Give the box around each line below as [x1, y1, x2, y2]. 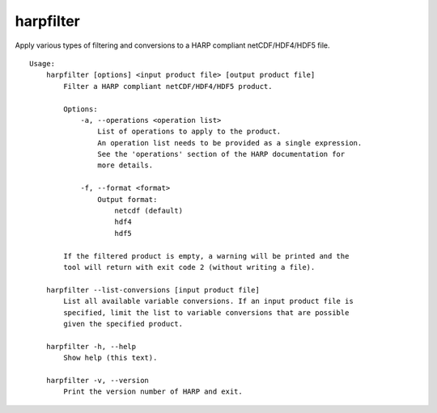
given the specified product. [63, 319, 184, 328]
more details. [97, 161, 154, 170]
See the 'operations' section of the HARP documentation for [97, 150, 346, 159]
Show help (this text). [63, 353, 158, 363]
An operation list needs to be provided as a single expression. [97, 138, 363, 147]
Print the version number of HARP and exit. [63, 387, 243, 396]
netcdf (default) [114, 206, 184, 216]
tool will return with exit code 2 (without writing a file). [63, 263, 316, 272]
